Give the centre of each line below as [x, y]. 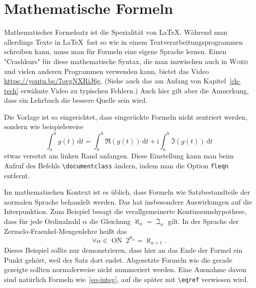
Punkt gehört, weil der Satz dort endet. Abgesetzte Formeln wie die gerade [118, 259]
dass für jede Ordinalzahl [42, 221]
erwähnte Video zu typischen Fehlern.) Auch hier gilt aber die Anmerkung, [135, 90]
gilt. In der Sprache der [203, 221]
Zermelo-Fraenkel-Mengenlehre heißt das [66, 231]
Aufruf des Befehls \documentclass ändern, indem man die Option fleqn [116, 165]
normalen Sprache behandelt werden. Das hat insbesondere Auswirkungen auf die [128, 201]
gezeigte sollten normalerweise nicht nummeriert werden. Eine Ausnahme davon [125, 269]
